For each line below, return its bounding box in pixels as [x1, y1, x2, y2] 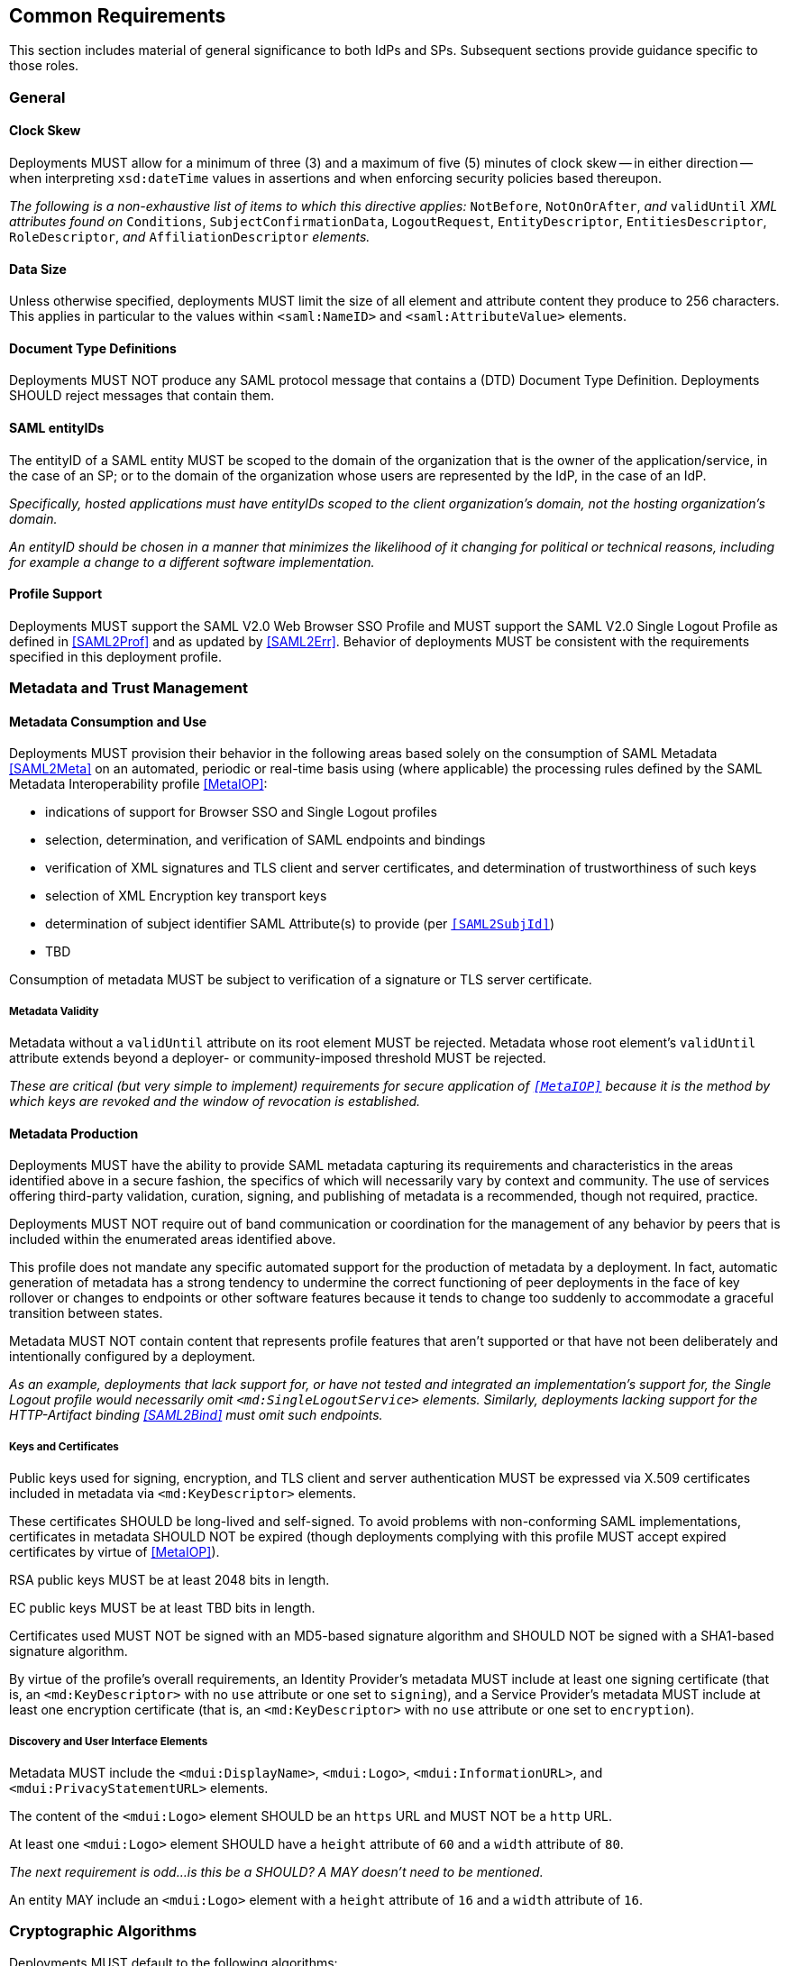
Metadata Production [9, 1125, 139, 1141]
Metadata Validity [9, 1004, 99, 1018]
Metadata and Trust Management [9, 679, 248, 698]
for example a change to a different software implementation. [9, 553, 375, 570]
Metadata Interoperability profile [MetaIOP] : [9, 776, 268, 792]
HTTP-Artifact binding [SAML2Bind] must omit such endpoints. [9, 1407, 383, 1423]
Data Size [9, 261, 67, 277]
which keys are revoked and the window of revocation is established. [9, 1093, 421, 1110]
